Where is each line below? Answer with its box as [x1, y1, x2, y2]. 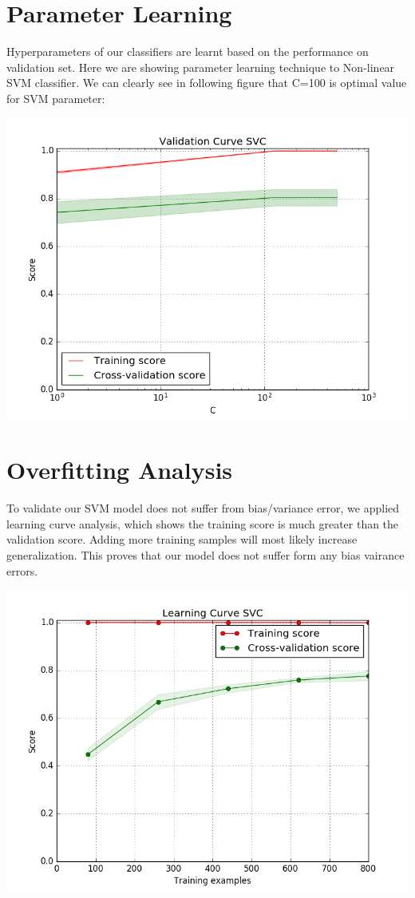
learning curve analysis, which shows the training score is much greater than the [6, 515, 399, 532]
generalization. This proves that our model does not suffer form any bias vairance [6, 547, 405, 563]
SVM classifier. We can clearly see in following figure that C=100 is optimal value [6, 74, 407, 91]
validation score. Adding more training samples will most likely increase [6, 531, 358, 548]
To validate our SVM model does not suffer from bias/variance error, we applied [6, 500, 400, 516]
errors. [6, 562, 38, 579]
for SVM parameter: [6, 89, 105, 106]
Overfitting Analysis [6, 453, 233, 486]
